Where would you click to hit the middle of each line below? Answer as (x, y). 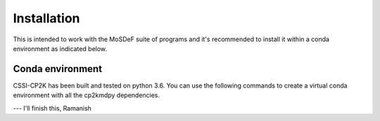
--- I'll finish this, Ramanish (52, 108)
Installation (46, 18)
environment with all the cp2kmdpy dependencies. (87, 95)
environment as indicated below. (60, 48)
